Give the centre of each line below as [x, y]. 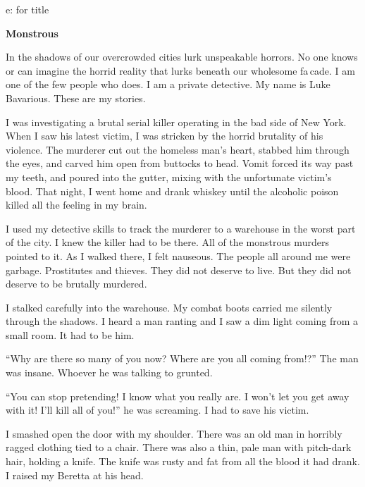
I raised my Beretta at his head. [75, 475]
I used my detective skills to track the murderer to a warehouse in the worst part [181, 228]
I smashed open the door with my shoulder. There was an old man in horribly [174, 433]
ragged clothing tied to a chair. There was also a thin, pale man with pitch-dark [179, 447]
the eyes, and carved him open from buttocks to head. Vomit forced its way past [180, 163]
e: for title [27, 9]
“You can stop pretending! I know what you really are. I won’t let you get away [178, 396]
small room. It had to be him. [70, 334]
